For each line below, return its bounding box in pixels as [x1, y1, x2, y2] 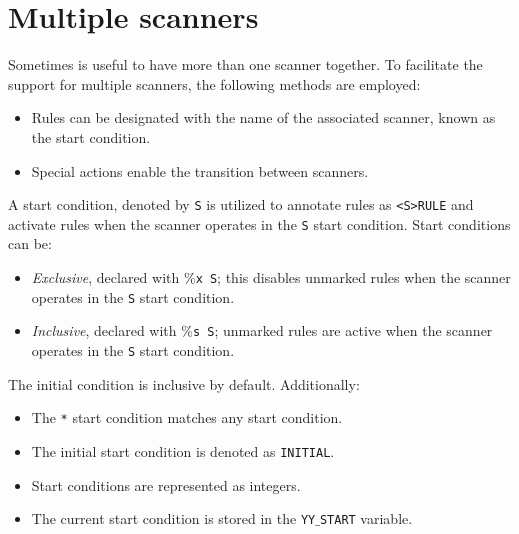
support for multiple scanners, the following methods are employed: [8, 73, 421, 94]
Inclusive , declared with [31, 320, 177, 341]
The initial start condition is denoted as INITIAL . [31, 440, 335, 461]
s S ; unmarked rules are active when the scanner [192, 320, 493, 341]
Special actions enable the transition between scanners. [31, 160, 369, 181]
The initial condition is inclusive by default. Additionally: [8, 373, 360, 394]
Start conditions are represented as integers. [31, 474, 301, 495]
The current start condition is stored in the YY [31, 508, 316, 529]
